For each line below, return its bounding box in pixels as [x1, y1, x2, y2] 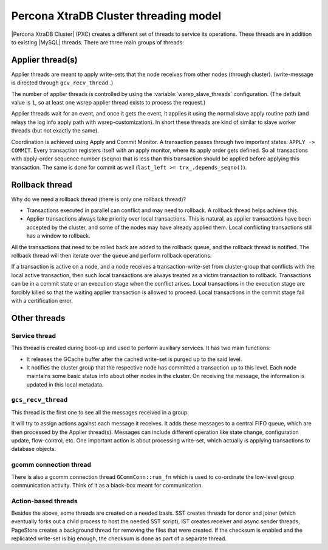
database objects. [11, 445, 56, 453]
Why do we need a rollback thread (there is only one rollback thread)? [11, 195, 186, 203]
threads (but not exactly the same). [11, 127, 100, 134]
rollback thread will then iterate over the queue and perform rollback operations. [11, 252, 212, 259]
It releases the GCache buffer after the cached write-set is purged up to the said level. [26, 356, 242, 363]
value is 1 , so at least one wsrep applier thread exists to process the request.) [11, 99, 206, 106]
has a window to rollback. [26, 232, 91, 239]
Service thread [11, 331, 56, 340]
